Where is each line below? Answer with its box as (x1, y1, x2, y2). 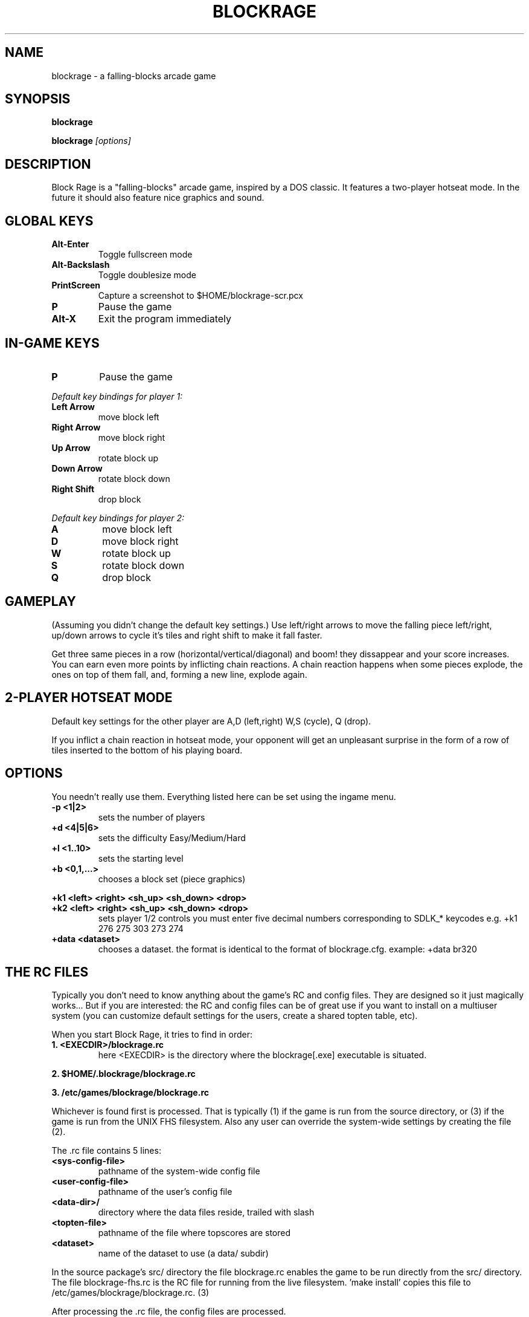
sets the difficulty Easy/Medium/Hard (98, 832, 246, 843)
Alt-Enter (51, 239, 89, 250)
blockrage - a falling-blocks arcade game (51, 70, 216, 81)
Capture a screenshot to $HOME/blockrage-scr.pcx (98, 290, 303, 301)
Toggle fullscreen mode (98, 249, 193, 260)
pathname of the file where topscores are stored (98, 1228, 291, 1238)
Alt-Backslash (51, 259, 110, 270)
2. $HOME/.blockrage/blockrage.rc (51, 1068, 196, 1079)
